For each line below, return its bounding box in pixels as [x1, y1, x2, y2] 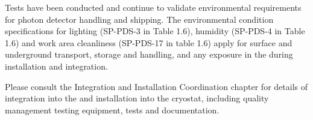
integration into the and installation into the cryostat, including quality [5, 92, 269, 104]
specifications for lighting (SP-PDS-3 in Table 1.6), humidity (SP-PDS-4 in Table [5, 25, 305, 37]
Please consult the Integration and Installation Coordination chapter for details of [5, 80, 308, 92]
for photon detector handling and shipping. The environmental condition [5, 13, 274, 25]
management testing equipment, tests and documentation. [5, 103, 220, 116]
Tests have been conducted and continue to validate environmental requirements [5, 1, 302, 13]
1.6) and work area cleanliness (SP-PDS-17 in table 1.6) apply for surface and [5, 36, 292, 49]
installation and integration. [5, 59, 108, 72]
